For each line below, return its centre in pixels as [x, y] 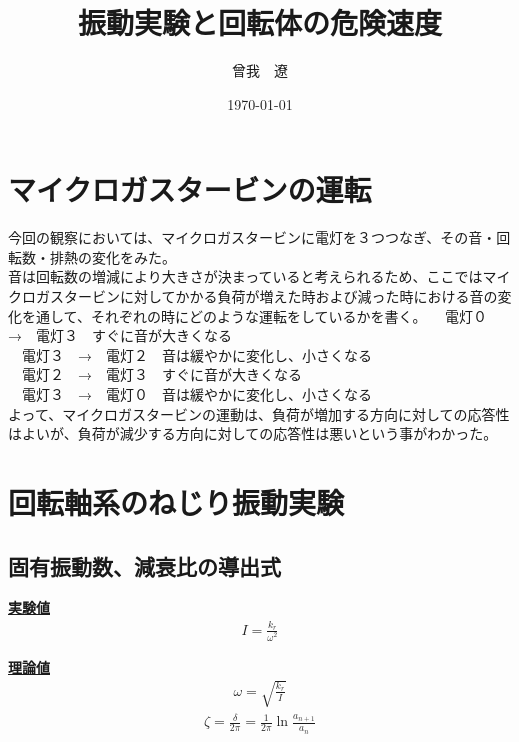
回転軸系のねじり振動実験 [176, 501]
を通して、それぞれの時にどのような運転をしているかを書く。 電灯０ [254, 315]
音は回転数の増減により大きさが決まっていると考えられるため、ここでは [245, 276]
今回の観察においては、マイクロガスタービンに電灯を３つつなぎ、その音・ [252, 237]
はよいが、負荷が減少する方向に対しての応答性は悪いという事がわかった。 [253, 433]
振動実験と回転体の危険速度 [259, 22]
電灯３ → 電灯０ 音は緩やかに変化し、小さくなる [196, 394]
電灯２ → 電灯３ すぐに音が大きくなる [161, 374]
